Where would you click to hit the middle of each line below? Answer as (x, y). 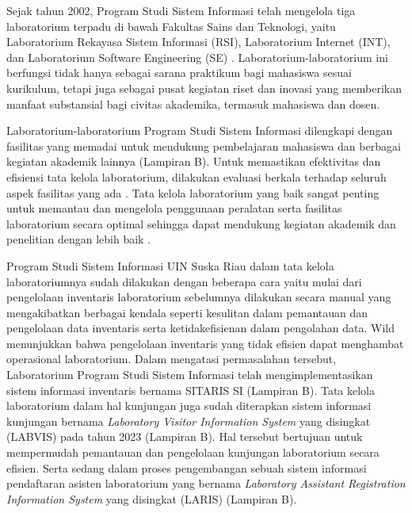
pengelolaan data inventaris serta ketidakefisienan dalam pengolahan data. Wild (200, 328)
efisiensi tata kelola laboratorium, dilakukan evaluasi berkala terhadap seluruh (196, 176)
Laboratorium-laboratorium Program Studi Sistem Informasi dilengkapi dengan (200, 130)
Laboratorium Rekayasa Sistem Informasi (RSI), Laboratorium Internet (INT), (198, 42)
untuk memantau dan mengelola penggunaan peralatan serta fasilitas (174, 208)
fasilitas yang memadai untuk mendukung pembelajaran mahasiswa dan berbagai (204, 145)
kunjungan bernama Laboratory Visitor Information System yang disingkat (189, 421)
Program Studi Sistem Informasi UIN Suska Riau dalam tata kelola (170, 265)
